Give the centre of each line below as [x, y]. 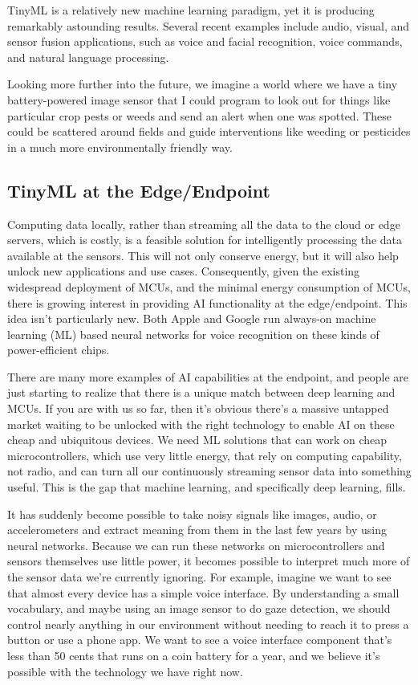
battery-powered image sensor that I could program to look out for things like [199, 99]
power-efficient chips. [59, 350]
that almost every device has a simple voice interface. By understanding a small [203, 592]
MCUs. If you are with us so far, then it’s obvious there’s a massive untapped [198, 408]
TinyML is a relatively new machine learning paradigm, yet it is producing [191, 10]
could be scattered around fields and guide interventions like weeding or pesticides [209, 131]
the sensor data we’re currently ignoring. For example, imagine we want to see [199, 577]
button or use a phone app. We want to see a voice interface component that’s [200, 640]
